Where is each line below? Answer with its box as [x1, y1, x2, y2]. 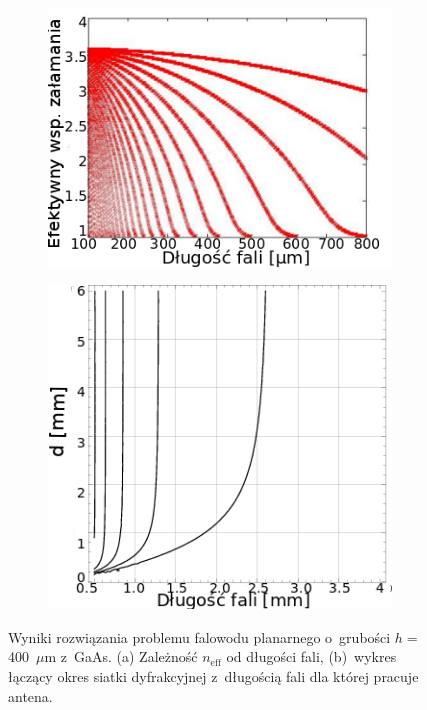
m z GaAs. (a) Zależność [44, 646, 198, 667]
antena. [8, 685, 53, 706]
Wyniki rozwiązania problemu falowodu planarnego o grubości [8, 626, 391, 647]
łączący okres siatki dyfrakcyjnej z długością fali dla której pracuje [8, 666, 419, 687]
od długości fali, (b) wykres [226, 646, 397, 667]
